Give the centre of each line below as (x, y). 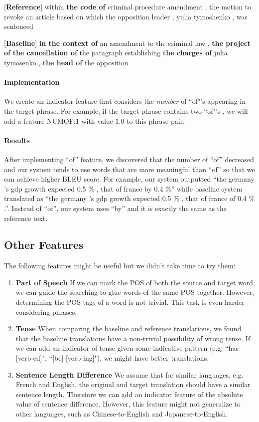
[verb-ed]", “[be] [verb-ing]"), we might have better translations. (112, 358)
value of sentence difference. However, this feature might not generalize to (128, 404)
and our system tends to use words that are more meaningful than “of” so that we (129, 169)
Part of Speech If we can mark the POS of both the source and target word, (135, 282)
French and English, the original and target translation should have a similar (133, 384)
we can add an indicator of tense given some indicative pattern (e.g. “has (127, 348)
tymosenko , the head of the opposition (66, 62)
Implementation (32, 82)
